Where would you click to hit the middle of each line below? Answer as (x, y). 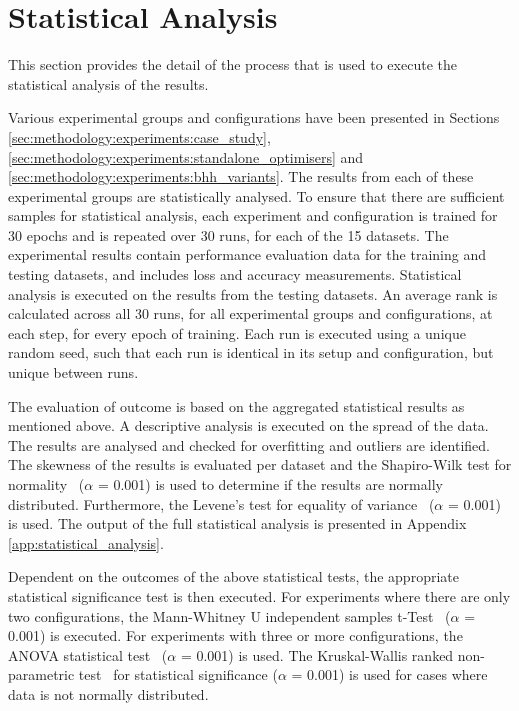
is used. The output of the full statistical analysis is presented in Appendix (237, 523)
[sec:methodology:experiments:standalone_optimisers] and (186, 156)
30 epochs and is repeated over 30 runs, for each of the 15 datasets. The (228, 234)
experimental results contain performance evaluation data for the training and (247, 254)
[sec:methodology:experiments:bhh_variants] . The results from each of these (241, 176)
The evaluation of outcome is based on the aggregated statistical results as (236, 405)
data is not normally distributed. (108, 693)
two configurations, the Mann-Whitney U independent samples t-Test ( (229, 615)
